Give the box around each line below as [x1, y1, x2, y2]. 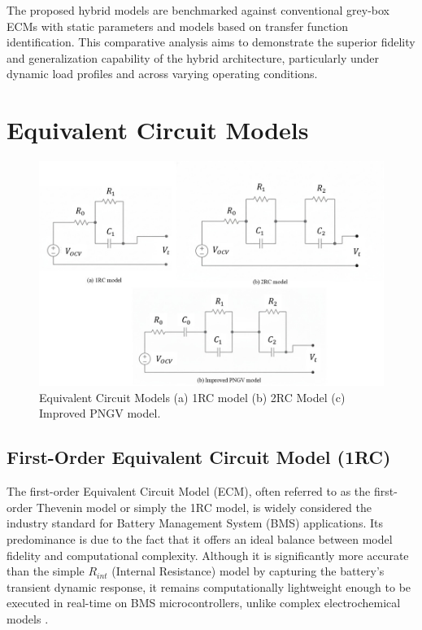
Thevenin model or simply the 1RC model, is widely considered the [36, 498, 372, 515]
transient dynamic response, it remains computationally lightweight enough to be [7, 578, 411, 595]
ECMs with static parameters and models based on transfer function [7, 17, 349, 34]
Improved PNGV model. [39, 405, 161, 422]
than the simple [7, 562, 85, 580]
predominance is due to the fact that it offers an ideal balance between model [7, 531, 393, 548]
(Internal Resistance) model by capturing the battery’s [111, 562, 385, 580]
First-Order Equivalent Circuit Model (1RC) [7, 444, 391, 470]
